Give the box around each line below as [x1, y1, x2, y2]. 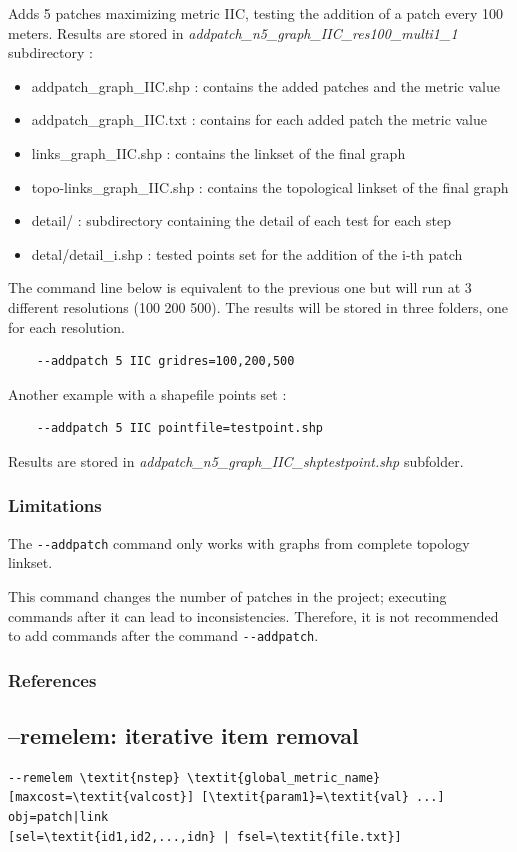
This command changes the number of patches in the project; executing [8, 585, 447, 606]
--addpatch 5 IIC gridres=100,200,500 [36, 354, 295, 369]
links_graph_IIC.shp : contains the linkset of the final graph [31, 142, 406, 163]
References [8, 667, 97, 692]
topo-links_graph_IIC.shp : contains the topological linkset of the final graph [31, 176, 509, 197]
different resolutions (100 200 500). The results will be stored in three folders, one [8, 296, 509, 317]
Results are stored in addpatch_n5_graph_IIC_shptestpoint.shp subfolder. [8, 450, 464, 471]
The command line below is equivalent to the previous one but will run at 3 [8, 277, 472, 298]
